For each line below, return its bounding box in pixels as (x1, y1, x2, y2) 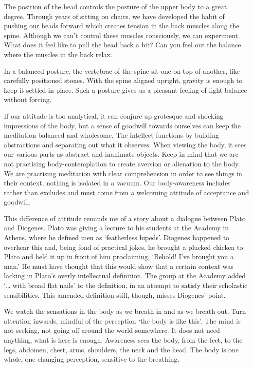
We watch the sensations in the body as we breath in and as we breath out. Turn (4, 306, 246, 316)
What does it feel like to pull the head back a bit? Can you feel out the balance (4, 40, 241, 50)
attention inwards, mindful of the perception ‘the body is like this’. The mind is (4, 315, 241, 326)
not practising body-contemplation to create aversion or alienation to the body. (4, 158, 240, 168)
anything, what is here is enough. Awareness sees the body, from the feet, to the (4, 335, 243, 345)
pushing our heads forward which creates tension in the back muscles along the (4, 20, 239, 31)
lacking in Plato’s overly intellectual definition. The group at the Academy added (4, 270, 246, 281)
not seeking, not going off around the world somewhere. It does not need (4, 325, 220, 335)
